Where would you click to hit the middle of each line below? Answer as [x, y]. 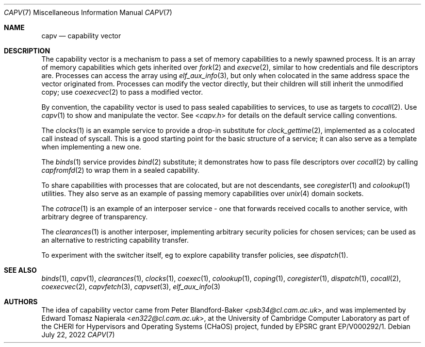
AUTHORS [21, 302]
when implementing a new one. [91, 147]
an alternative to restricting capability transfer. [115, 240]
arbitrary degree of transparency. [95, 217]
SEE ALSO [20, 270]
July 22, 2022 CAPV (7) [78, 335]
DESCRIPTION [27, 51]
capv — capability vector [81, 36]
